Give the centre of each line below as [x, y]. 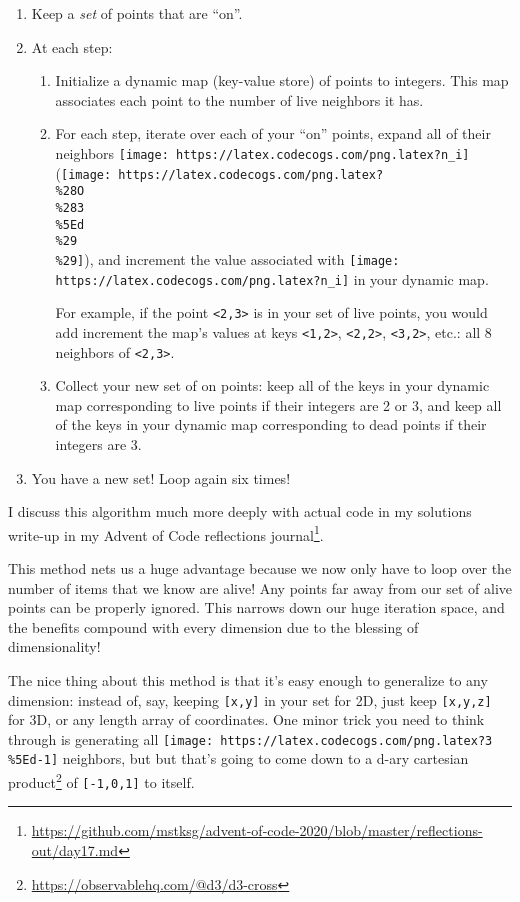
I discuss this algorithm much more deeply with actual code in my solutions [240, 511]
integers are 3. [98, 443]
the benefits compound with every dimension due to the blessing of [213, 626]
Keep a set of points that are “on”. [137, 13]
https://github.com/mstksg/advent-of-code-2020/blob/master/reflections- [257, 830]
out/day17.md [75, 850]
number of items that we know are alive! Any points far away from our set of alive [260, 587]
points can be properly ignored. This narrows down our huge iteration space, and [256, 607]
